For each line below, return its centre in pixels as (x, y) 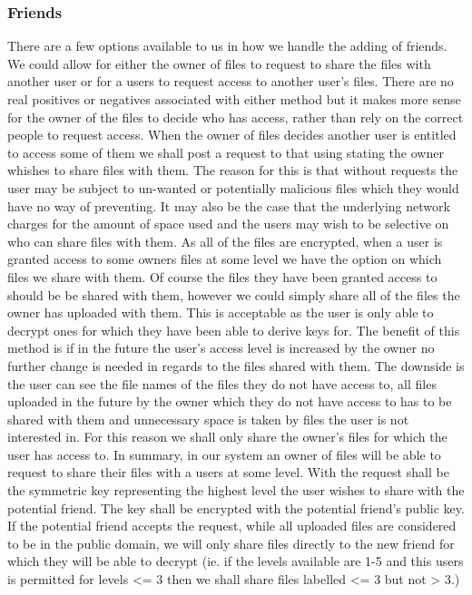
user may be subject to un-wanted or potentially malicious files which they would (233, 187)
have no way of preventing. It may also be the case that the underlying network (229, 205)
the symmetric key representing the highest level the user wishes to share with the (236, 490)
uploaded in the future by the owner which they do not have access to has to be (230, 401)
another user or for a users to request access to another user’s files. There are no (231, 81)
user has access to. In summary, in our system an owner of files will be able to (224, 454)
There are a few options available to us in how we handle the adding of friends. (227, 46)
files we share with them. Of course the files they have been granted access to (222, 276)
